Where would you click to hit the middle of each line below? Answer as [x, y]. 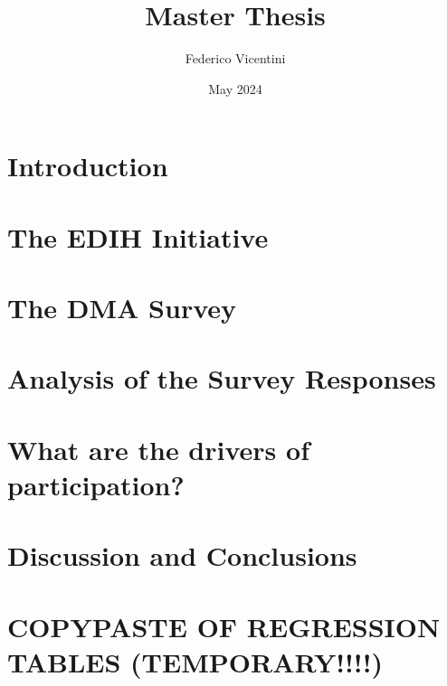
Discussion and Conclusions [182, 555]
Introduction [88, 166]
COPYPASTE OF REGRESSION [224, 626]
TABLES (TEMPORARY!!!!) [195, 661]
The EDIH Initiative [138, 236]
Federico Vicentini [235, 58]
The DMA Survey [122, 308]
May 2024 [235, 88]
